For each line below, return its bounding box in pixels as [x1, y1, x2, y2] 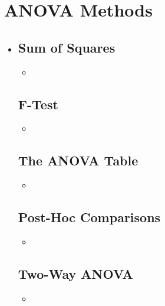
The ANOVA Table [18, 151, 138, 170]
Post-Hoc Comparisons [18, 208, 161, 226]
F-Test [18, 95, 58, 113]
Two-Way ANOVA [18, 264, 133, 282]
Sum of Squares [18, 38, 115, 56]
